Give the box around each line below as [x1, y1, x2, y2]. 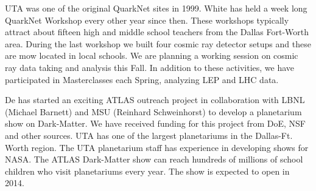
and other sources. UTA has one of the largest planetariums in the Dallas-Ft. [5, 129, 293, 141]
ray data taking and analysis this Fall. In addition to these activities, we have [5, 61, 295, 73]
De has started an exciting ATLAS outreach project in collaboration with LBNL [5, 93, 305, 106]
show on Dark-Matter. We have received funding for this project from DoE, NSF [5, 117, 306, 130]
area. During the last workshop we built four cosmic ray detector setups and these [5, 37, 311, 50]
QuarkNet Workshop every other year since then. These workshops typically [5, 13, 289, 26]
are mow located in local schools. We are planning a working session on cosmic [5, 49, 298, 62]
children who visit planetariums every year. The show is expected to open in [5, 164, 290, 177]
